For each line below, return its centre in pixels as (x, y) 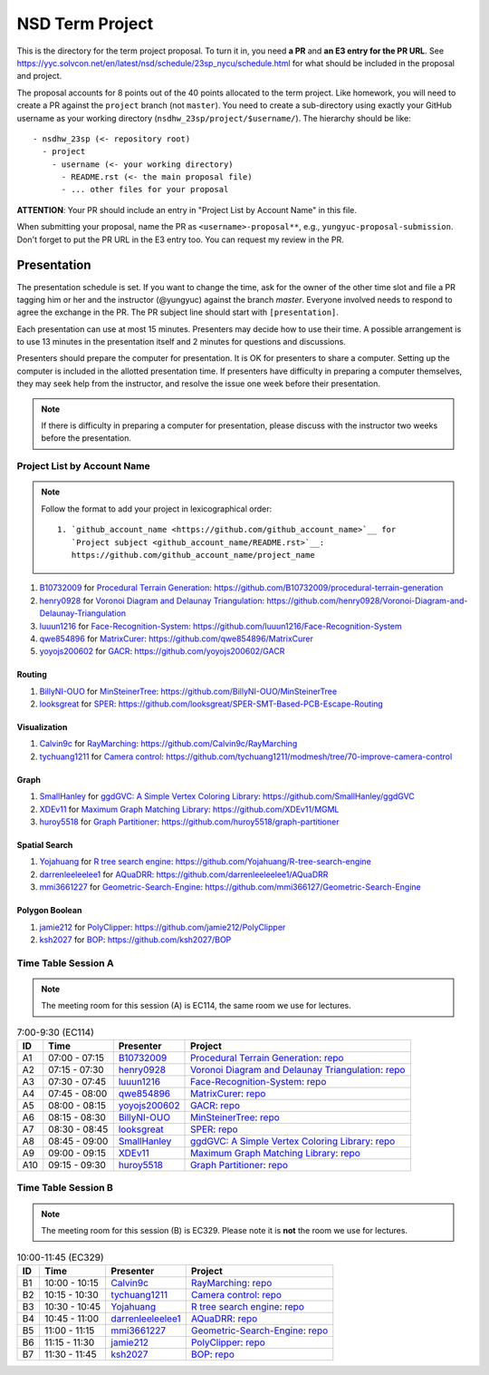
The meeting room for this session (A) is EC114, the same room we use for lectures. (197, 1006)
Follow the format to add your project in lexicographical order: (156, 509)
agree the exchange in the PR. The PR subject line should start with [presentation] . (178, 312)
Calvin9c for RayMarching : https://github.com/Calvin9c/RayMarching (168, 744)
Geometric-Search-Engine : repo (259, 1331)
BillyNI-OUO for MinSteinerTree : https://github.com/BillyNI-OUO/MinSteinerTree (188, 691)
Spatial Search (45, 845)
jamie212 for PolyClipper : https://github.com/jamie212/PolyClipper (163, 927)
